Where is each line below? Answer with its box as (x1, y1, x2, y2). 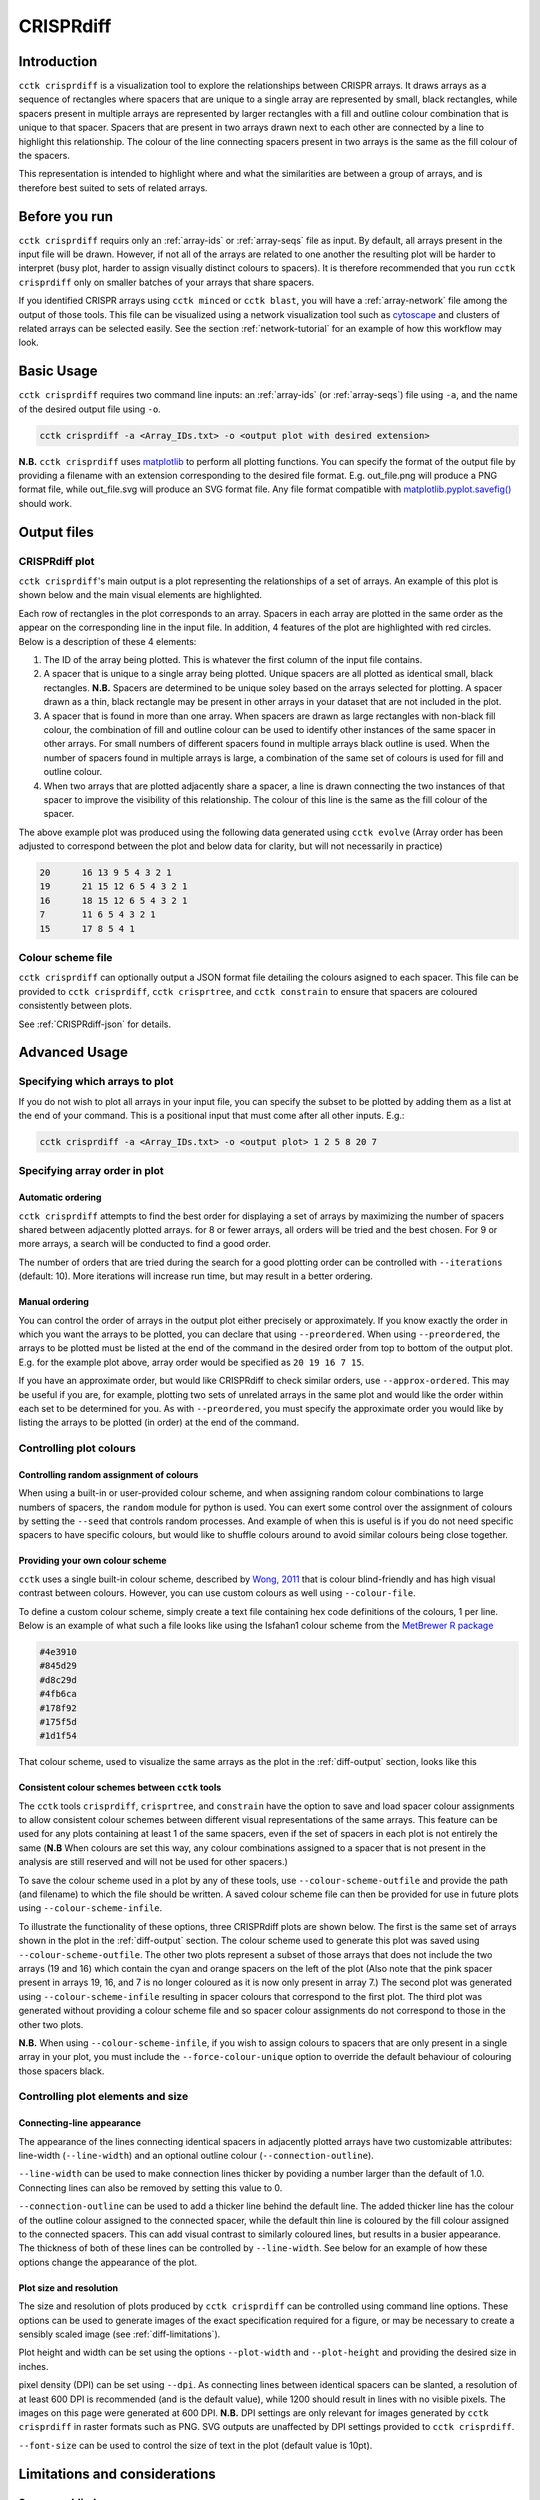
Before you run (18, 208, 114, 225)
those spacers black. (18, 2065, 105, 2077)
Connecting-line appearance (18, 2117, 142, 2129)
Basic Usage (18, 363, 98, 380)
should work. (18, 497, 73, 509)
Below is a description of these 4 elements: (18, 635, 197, 647)
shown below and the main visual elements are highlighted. (18, 589, 263, 601)
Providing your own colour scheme (18, 1555, 167, 1567)
